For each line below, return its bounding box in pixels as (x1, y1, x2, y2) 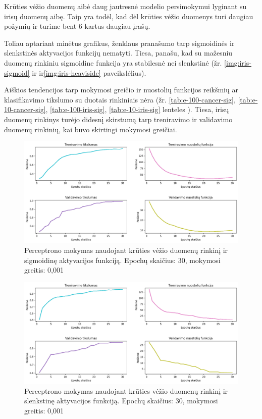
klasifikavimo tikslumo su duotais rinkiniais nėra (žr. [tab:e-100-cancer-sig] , (4, 94, 236, 104)
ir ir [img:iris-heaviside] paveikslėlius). (32, 67, 146, 78)
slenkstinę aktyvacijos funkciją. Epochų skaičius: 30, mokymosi (24, 395, 218, 406)
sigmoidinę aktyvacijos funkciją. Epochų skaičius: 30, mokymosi (24, 254, 221, 265)
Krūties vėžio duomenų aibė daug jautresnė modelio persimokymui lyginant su (4, 1, 247, 11)
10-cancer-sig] (4, 104, 46, 115)
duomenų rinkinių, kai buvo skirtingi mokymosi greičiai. (4, 124, 177, 134)
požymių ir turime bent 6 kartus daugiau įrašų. (4, 21, 150, 31)
